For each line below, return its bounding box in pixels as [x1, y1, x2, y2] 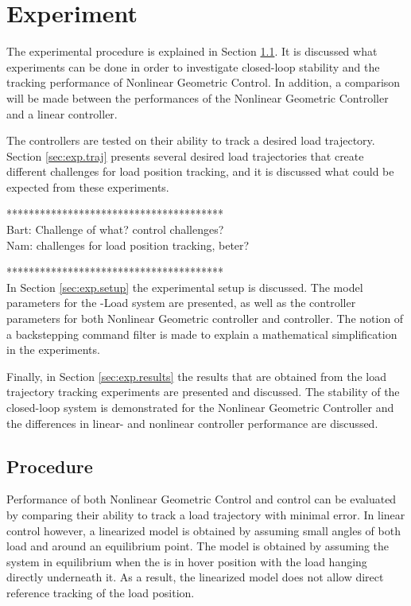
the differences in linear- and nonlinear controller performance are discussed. [6, 414, 378, 431]
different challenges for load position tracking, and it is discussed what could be [6, 163, 394, 180]
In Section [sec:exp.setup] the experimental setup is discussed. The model [6, 278, 363, 295]
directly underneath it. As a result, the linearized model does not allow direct [6, 569, 384, 585]
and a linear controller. [6, 105, 118, 122]
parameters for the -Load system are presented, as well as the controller [6, 294, 356, 311]
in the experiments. [6, 341, 100, 358]
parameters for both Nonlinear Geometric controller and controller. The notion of [6, 310, 404, 327]
